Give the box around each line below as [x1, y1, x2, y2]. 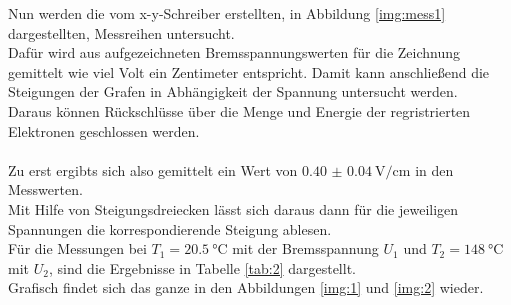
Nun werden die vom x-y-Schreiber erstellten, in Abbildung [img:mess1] [8, 3, 446, 23]
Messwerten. [8, 179, 83, 200]
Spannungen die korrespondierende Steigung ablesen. [8, 218, 332, 239]
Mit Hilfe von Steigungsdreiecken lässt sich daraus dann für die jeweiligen [8, 198, 459, 219]
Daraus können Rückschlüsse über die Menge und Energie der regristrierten [8, 100, 471, 121]
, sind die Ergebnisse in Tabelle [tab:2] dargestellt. [48, 257, 356, 278]
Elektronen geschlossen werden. [8, 120, 200, 141]
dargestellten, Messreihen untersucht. [8, 22, 235, 43]
